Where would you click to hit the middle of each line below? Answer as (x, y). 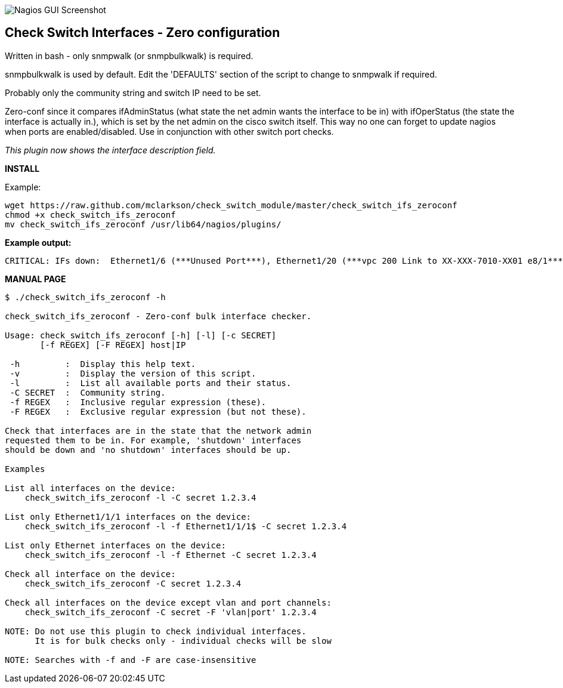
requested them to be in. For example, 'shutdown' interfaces (153, 440)
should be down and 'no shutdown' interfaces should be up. (148, 450)
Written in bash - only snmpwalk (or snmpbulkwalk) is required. (129, 55)
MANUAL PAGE (35, 279)
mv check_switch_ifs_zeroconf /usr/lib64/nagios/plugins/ (143, 224)
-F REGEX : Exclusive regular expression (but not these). (158, 411)
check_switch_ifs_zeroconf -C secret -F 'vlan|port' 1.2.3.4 (171, 612)
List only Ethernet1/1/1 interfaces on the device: (128, 516)
